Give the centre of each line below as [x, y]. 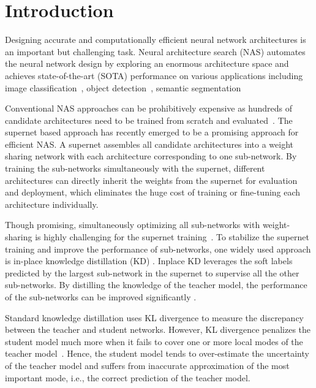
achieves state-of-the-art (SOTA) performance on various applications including [154, 75]
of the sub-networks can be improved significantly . [101, 297]
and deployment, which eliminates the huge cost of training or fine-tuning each [153, 192]
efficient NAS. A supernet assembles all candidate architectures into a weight [149, 144]
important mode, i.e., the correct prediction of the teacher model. [128, 377]
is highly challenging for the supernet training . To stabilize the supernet [172, 237]
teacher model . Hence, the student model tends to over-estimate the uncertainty [157, 353]
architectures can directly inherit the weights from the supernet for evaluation [151, 180]
